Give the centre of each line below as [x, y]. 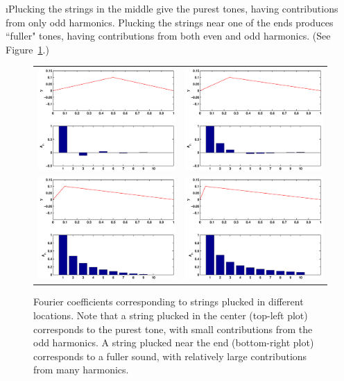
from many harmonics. [81, 370]
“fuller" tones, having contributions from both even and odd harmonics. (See [168, 36]
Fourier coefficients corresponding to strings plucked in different [169, 302]
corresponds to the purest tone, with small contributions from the [173, 329]
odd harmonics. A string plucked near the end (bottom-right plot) [174, 342]
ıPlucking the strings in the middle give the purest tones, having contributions [172, 8]
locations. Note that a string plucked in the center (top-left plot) [171, 315]
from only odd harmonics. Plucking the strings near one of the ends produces [170, 22]
